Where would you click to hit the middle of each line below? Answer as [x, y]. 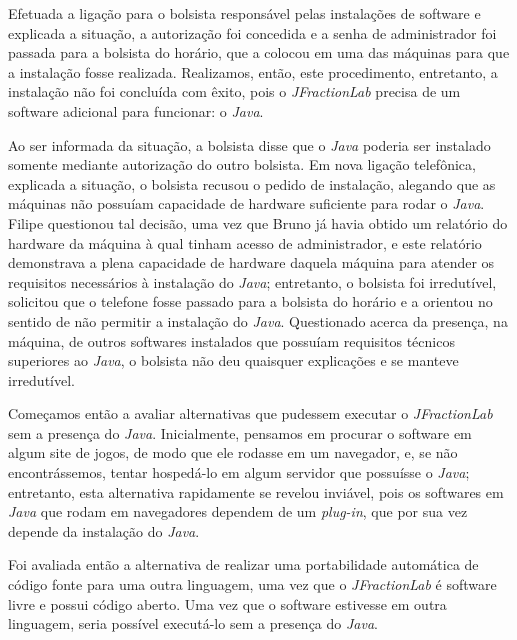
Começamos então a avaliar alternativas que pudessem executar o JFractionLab [250, 413]
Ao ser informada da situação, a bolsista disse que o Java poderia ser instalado [249, 144]
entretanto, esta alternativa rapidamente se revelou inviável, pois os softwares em [256, 491]
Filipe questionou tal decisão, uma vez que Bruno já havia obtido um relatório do [258, 222]
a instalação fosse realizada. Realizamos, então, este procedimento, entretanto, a [253, 71]
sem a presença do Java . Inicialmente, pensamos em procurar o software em [240, 432]
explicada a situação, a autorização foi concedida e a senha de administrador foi [252, 32]
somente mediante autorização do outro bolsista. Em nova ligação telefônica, [242, 164]
